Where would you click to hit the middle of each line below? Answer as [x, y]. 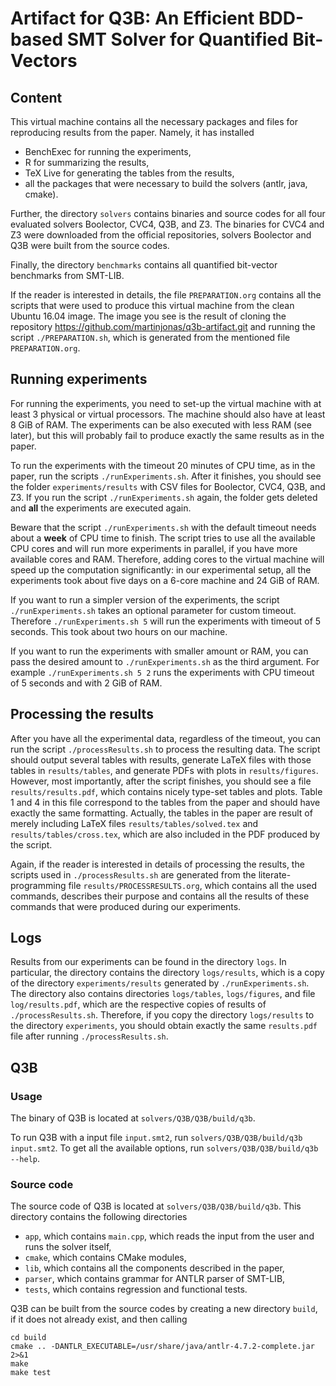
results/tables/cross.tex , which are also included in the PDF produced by [165, 834]
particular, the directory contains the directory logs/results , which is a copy [167, 973]
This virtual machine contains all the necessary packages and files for [154, 121]
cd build [28, 1338]
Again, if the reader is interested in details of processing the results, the [157, 864]
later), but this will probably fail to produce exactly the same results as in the [167, 435]
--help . [25, 1159]
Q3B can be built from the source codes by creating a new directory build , [164, 1309]
